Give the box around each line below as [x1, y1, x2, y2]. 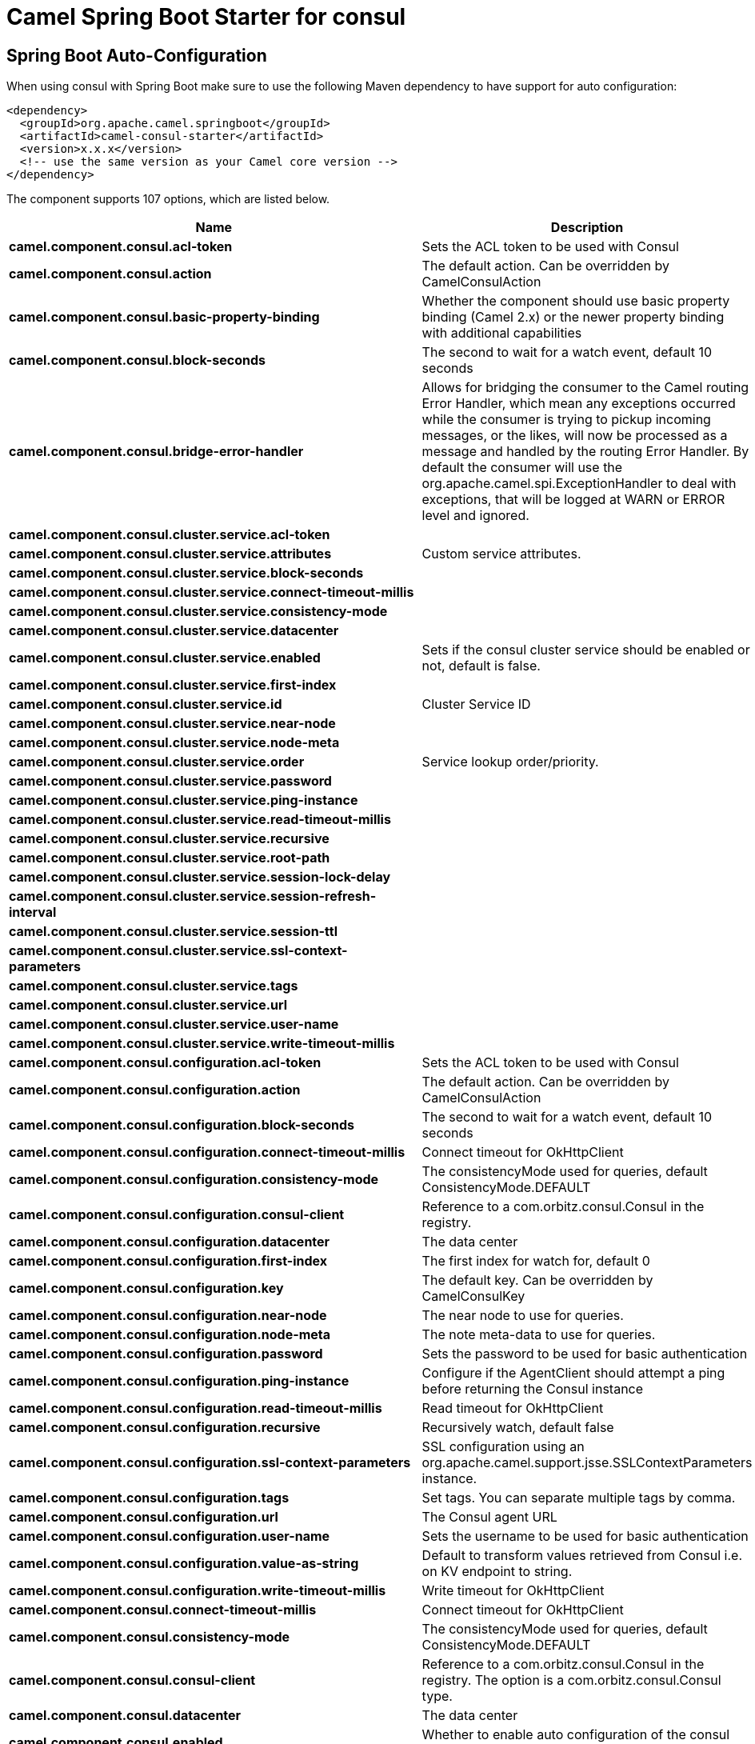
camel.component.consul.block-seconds [9, 352, 266, 369]
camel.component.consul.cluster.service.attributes [9, 546, 332, 562]
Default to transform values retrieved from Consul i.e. [421, 1547, 743, 1564]
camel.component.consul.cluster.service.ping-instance [9, 792, 358, 809]
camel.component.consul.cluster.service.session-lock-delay [9, 869, 391, 886]
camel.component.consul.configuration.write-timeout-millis [9, 1582, 386, 1599]
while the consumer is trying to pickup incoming [421, 411, 711, 428]
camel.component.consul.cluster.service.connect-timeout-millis [9, 584, 414, 601]
